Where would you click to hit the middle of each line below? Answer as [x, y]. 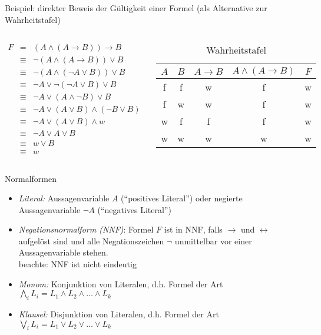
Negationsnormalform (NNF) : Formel [86, 229]
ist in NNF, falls [193, 229]
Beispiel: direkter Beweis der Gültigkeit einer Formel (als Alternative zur [136, 8]
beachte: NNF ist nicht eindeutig [77, 264]
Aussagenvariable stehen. [63, 252]
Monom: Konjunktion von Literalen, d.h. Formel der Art [121, 283]
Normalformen [31, 178]
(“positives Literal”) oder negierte [182, 198]
